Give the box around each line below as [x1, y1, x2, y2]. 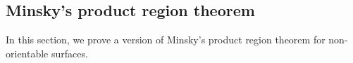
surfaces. [51, 45, 88, 60]
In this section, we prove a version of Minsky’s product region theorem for [6, 32, 326, 47]
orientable [6, 45, 49, 60]
